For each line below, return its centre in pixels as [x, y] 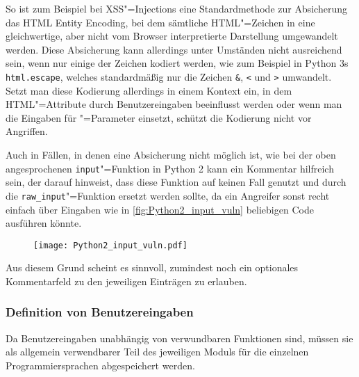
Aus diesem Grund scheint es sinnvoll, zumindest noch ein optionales [152, 267]
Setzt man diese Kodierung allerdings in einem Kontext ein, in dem [149, 90]
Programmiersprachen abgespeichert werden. [100, 365]
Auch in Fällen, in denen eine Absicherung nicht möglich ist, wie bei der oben [171, 154]
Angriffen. [27, 131]
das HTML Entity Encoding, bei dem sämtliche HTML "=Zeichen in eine [160, 22]
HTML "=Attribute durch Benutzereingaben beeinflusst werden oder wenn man [174, 104]
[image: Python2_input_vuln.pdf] [110, 245]
